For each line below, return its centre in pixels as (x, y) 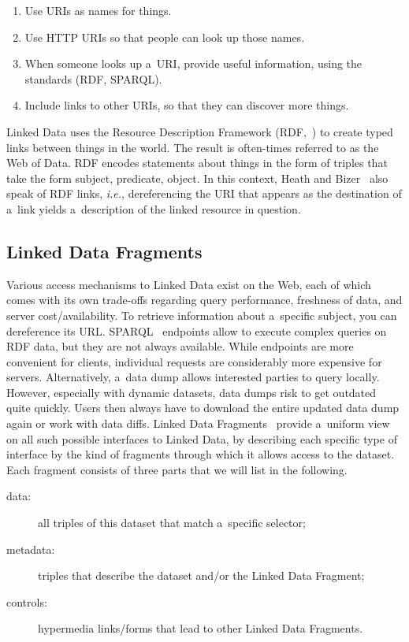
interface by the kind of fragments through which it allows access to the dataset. (201, 454)
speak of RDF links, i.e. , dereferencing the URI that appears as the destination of (204, 193)
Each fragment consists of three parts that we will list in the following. (177, 469)
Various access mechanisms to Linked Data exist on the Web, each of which (189, 284)
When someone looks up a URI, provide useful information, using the (193, 63)
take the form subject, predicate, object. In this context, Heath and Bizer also (197, 178)
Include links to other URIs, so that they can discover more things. (187, 105)
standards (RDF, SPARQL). (93, 78)
